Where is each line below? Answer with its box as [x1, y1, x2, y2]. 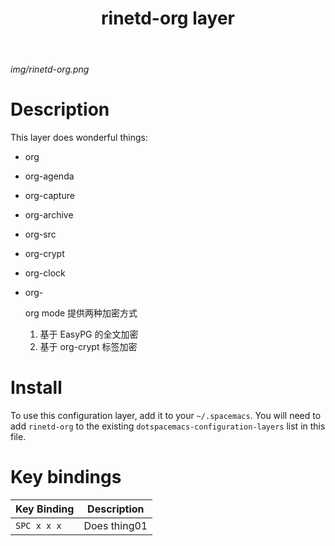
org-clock [24, 267, 66, 279]
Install [10, 377, 63, 399]
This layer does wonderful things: [10, 132, 148, 144]
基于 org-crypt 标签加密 [39, 341, 138, 353]
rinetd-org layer [101, 7, 235, 30]
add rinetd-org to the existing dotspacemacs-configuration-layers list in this [10, 420, 326, 432]
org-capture [24, 190, 75, 202]
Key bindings [10, 466, 122, 489]
